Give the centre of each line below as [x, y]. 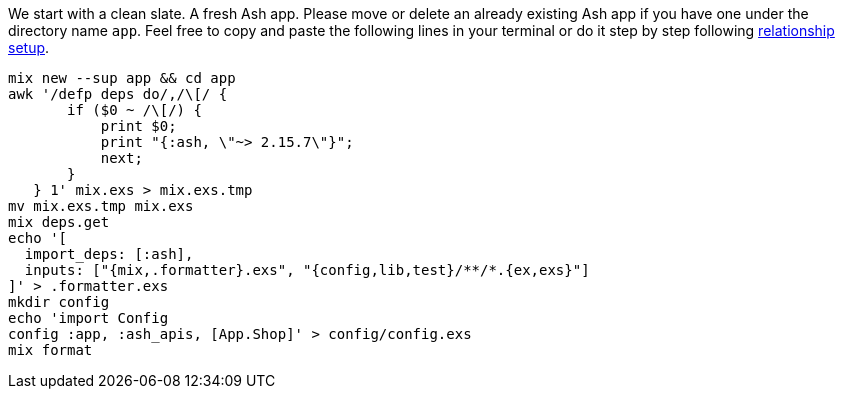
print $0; [138, 126]
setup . [29, 47]
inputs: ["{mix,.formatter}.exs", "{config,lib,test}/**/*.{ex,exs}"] [307, 270]
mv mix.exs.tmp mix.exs [101, 206]
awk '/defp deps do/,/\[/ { [118, 94]
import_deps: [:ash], [109, 254]
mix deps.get [59, 222]
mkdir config [59, 302]
